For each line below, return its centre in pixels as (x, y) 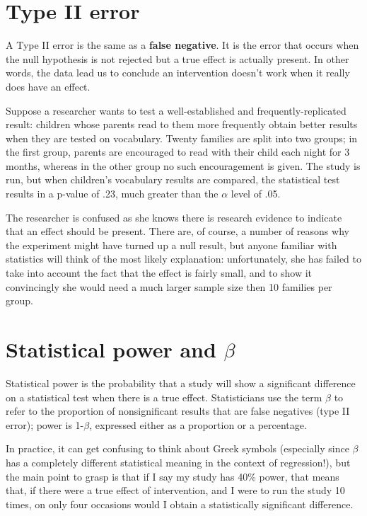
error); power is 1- (45, 424)
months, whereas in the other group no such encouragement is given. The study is (183, 165)
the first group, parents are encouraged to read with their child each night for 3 (178, 152)
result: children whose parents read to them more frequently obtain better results (182, 124)
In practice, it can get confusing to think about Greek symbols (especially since (177, 448)
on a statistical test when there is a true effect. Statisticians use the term (164, 397)
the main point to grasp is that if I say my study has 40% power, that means (173, 476)
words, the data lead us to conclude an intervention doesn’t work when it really (178, 73)
